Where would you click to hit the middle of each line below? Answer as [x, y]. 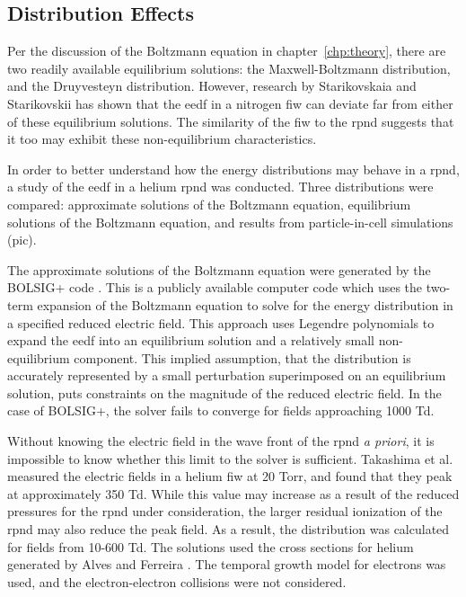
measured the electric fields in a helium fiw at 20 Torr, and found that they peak [230, 476]
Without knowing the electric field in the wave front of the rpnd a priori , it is [221, 441]
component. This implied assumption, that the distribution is [242, 357]
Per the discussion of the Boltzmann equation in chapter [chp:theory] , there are [227, 51]
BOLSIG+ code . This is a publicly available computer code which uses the [215, 287]
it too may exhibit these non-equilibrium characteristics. [162, 139]
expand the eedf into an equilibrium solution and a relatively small [191, 340]
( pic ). [22, 240]
